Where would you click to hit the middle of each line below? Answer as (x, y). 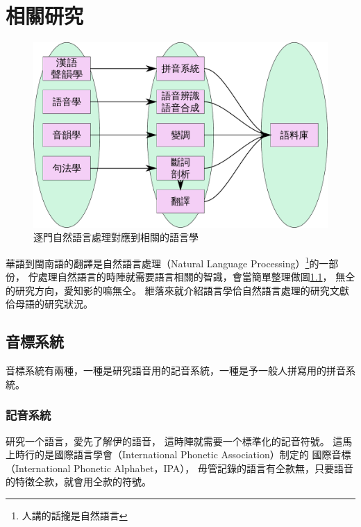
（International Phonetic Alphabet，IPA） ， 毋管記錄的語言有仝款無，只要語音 (179, 468)
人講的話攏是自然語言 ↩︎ (75, 515)
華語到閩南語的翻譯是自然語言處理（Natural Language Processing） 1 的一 (167, 262)
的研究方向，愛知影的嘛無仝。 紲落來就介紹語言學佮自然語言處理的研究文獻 (177, 290)
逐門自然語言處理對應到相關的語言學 (116, 237)
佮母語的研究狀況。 (49, 304)
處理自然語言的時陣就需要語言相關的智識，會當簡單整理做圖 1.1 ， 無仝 (196, 277)
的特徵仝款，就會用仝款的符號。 (78, 482)
